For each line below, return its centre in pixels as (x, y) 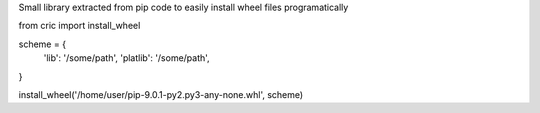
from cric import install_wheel (79, 26)
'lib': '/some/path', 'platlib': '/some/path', (126, 58)
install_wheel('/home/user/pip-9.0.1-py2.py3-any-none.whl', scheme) (161, 94)
